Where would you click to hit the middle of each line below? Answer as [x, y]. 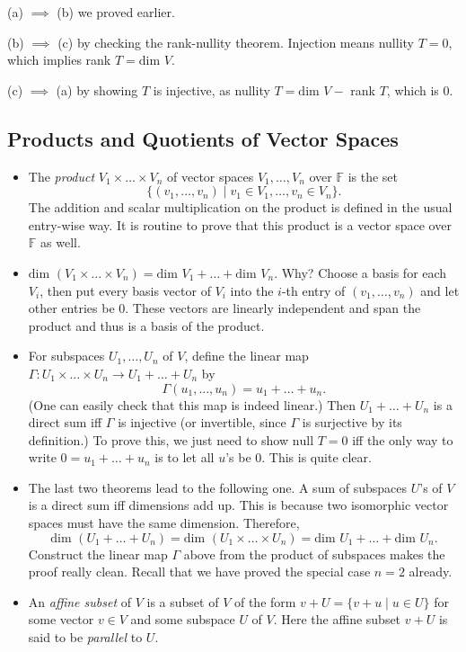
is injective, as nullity [211, 89]
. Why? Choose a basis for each [360, 272]
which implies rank [59, 60]
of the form [265, 601]
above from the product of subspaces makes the [314, 554]
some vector [61, 619]
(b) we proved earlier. [116, 12]
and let [440, 290]
